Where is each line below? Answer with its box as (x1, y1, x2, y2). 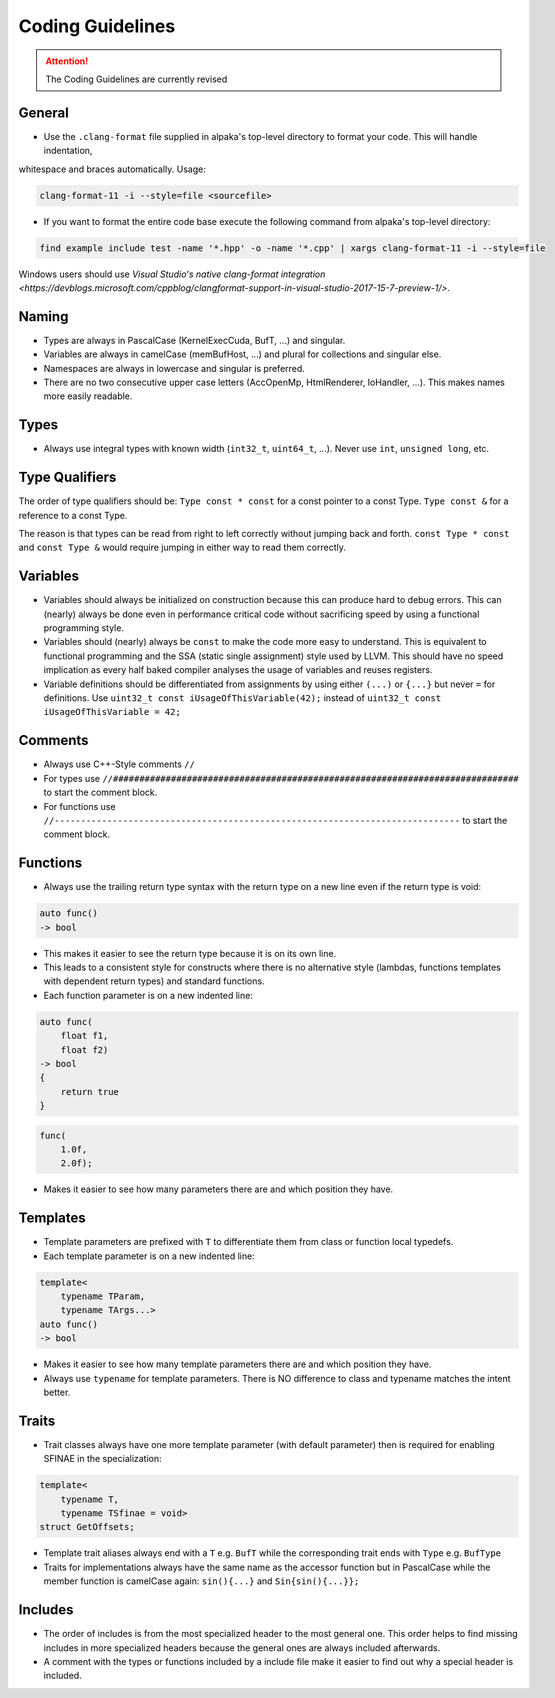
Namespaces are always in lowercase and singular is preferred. (43, 362, 305, 374)
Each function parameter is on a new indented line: (43, 989, 254, 1001)
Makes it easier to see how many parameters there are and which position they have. (43, 1183, 394, 1195)
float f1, (60, 1030, 109, 1042)
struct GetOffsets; (39, 1521, 135, 1533)
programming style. (43, 622, 125, 634)
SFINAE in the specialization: (43, 1453, 162, 1465)
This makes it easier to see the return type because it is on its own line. (43, 947, 337, 959)
